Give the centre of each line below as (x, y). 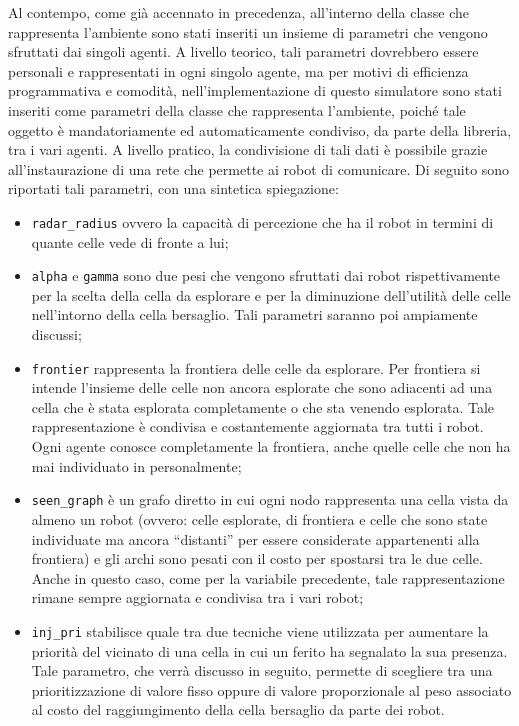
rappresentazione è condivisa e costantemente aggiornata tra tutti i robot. (257, 426)
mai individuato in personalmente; (136, 465)
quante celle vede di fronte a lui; (130, 241)
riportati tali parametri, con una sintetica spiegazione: (173, 188)
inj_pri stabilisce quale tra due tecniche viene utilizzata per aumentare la (260, 630)
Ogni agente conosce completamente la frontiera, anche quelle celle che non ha (271, 446)
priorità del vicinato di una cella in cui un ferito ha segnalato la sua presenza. (269, 650)
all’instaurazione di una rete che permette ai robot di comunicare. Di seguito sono (259, 168)
